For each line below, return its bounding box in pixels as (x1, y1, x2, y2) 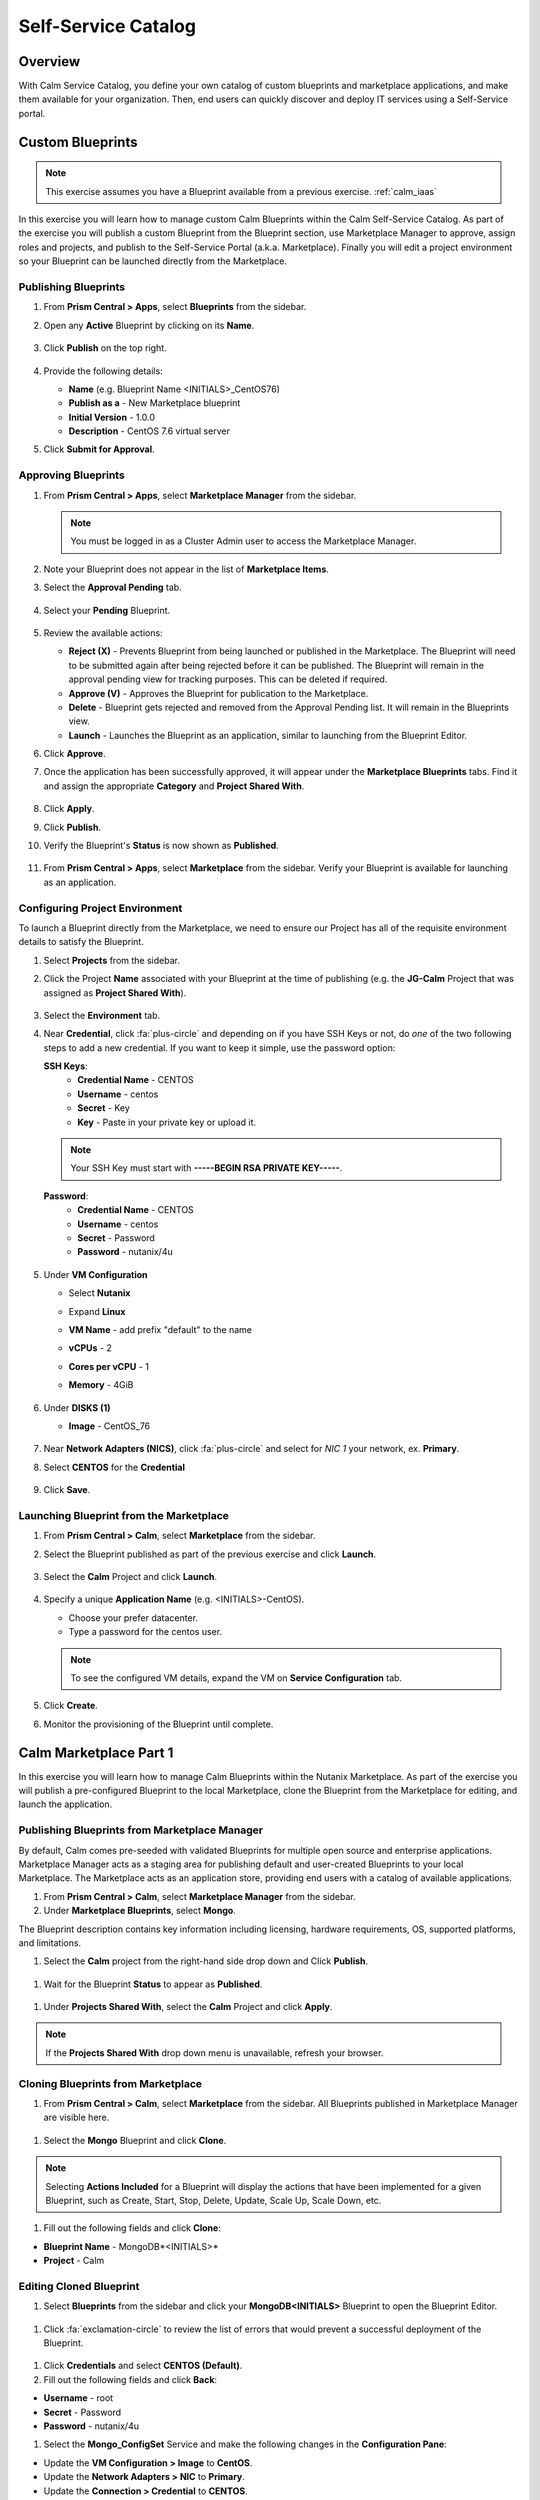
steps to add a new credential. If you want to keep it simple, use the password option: (43, 1041, 396, 1054)
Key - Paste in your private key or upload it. (77, 1116, 257, 1128)
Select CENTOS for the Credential (43, 1461, 185, 1473)
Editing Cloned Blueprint (18, 2279, 140, 2293)
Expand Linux (68, 1305, 126, 1317)
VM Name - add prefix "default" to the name (68, 1323, 252, 1335)
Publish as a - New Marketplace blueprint (68, 397, 241, 409)
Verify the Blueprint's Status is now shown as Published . (43, 840, 279, 852)
